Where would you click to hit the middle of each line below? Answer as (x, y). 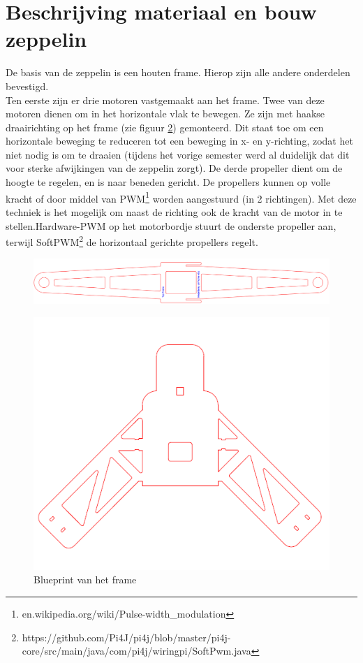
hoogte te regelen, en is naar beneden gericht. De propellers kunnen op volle (168, 182)
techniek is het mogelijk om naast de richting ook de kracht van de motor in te (174, 211)
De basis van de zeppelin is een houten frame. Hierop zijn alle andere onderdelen (178, 72)
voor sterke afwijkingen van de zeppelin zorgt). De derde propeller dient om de (174, 168)
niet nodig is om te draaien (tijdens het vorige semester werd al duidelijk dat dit (178, 154)
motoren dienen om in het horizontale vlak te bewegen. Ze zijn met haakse (165, 114)
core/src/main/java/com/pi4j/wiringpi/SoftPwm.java (136, 651)
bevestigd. (27, 86)
